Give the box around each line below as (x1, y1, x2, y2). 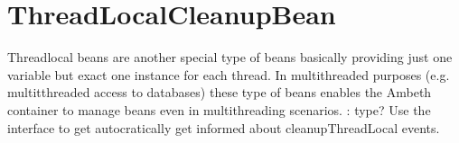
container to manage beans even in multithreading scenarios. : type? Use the (7, 100, 431, 119)
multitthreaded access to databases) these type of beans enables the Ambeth (7, 83, 432, 102)
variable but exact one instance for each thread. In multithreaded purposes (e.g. (7, 65, 450, 84)
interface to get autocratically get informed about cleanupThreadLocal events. (7, 118, 440, 137)
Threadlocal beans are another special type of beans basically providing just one (7, 48, 453, 67)
